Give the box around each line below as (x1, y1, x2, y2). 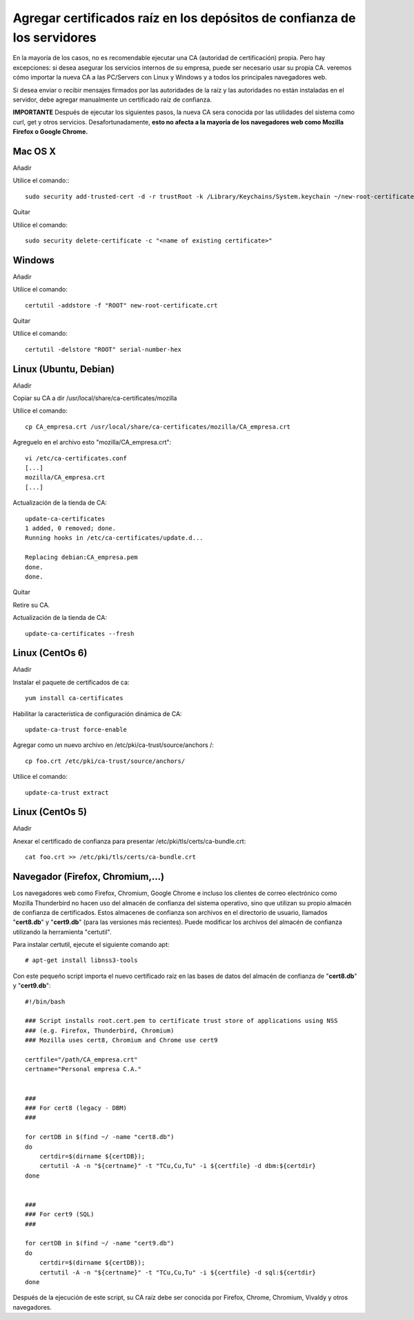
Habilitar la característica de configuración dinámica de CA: (12, 709, 182, 718)
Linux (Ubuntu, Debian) (12, 363, 115, 375)
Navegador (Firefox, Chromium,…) (12, 871, 165, 883)
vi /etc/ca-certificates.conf (25, 454, 128, 462)
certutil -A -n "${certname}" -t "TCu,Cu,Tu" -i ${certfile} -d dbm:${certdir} (39, 1162, 317, 1170)
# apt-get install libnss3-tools (25, 956, 138, 964)
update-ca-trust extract (25, 789, 109, 796)
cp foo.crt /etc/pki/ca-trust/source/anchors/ (25, 757, 186, 765)
